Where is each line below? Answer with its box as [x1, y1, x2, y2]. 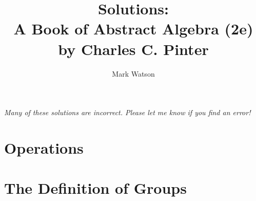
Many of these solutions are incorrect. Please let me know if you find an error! [4, 107, 251, 118]
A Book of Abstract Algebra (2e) [13, 18, 253, 39]
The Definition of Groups [4, 177, 187, 198]
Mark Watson [112, 68, 155, 79]
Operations [4, 137, 84, 158]
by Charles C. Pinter [58, 38, 209, 59]
